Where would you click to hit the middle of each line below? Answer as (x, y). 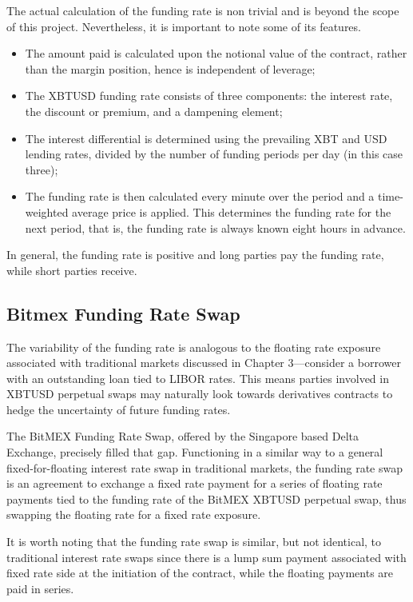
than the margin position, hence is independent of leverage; (170, 68)
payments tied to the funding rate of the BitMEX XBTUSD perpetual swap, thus (206, 498)
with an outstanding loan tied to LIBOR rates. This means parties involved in (198, 378)
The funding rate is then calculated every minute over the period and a (200, 196)
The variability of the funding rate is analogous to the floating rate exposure (194, 347)
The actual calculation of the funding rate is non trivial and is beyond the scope (203, 10)
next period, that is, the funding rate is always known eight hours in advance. (215, 227)
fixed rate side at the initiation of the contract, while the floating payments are (200, 573)
